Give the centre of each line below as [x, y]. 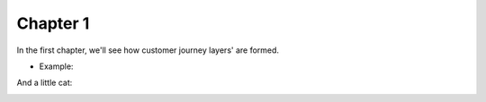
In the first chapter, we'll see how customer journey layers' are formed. [148, 50]
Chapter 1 [53, 23]
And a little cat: [45, 83]
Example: [56, 66]
